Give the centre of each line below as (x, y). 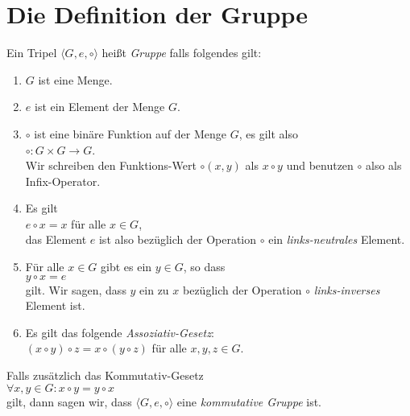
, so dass (204, 267)
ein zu (154, 289)
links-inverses (347, 289)
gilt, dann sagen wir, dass (69, 401)
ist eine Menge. (75, 79)
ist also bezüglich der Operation (178, 239)
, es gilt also (268, 133)
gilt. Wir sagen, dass (76, 289)
